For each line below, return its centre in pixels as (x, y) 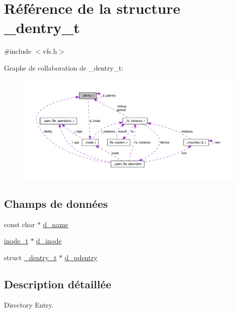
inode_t (16, 241)
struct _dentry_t (30, 257)
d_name (56, 224)
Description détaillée (58, 284)
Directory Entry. (29, 304)
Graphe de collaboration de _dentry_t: (64, 67)
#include (18, 51)
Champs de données (56, 203)
